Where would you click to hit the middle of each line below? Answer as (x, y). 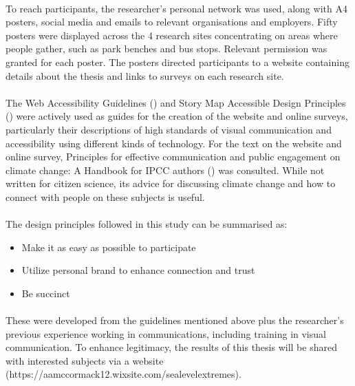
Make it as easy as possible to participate (109, 247)
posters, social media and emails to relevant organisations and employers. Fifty (172, 22)
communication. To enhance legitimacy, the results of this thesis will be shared (171, 347)
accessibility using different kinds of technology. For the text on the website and (174, 143)
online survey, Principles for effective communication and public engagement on (173, 157)
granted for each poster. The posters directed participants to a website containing (177, 62)
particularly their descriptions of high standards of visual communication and (169, 129)
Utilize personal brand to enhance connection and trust (138, 270)
